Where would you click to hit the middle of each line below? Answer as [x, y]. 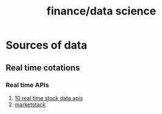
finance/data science [101, 11]
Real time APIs [27, 85]
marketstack [30, 104]
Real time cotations [43, 68]
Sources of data [46, 45]
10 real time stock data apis [49, 98]
